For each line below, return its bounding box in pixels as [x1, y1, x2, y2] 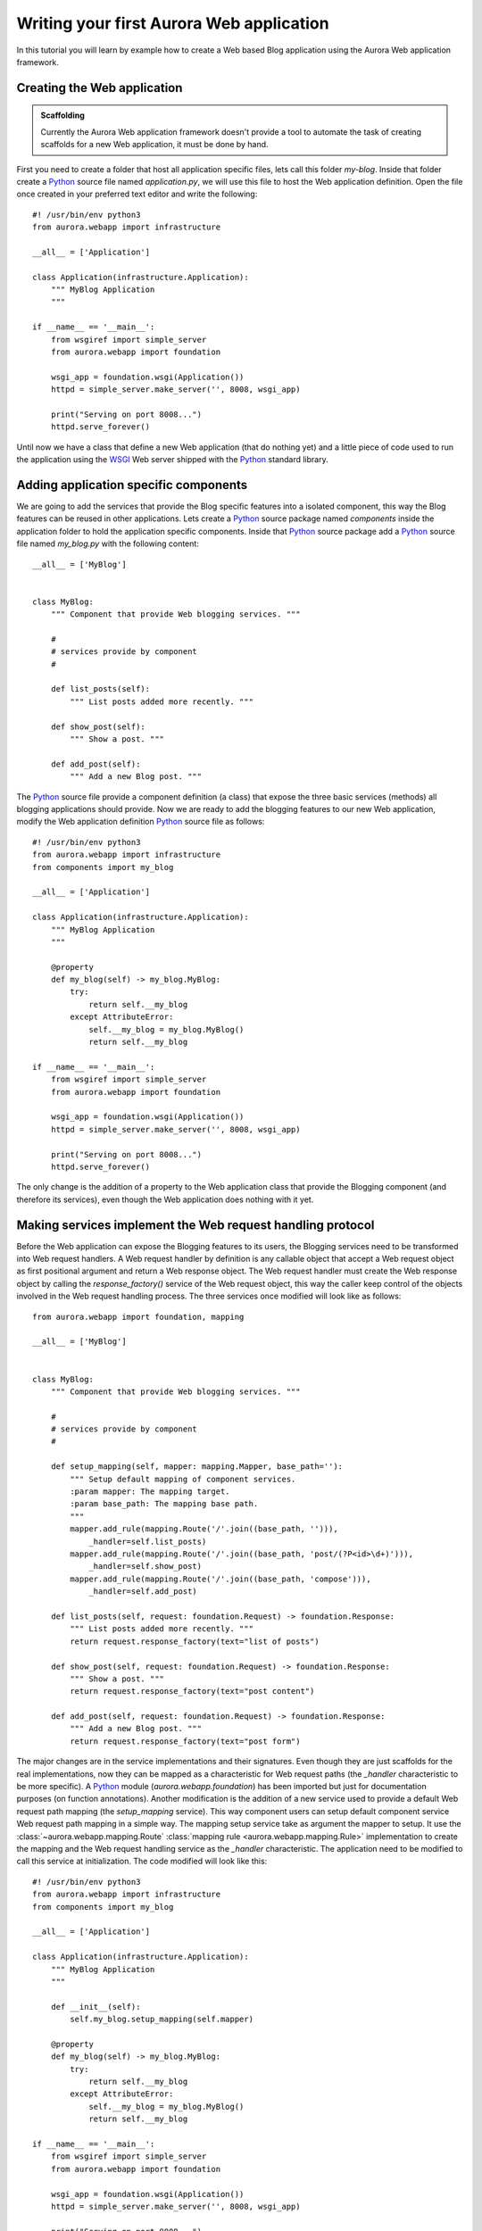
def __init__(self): [50, 2002, 141, 2011]
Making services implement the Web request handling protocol [16, 1217, 375, 1232]
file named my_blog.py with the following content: [16, 538, 200, 549]
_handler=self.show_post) [88, 1562, 203, 1572]
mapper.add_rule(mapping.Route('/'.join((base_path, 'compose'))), [70, 1573, 371, 1584]
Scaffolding [40, 110, 85, 120]
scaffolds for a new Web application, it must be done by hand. [40, 139, 269, 150]
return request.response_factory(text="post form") [70, 1736, 301, 1746]
